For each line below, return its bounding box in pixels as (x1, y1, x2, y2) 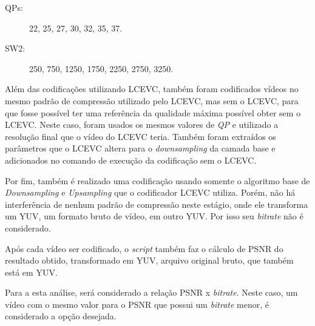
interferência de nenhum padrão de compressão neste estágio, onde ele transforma (5, 198, 308, 210)
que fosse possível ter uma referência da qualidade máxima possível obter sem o (5, 106, 301, 119)
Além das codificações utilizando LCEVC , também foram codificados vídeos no (5, 82, 299, 95)
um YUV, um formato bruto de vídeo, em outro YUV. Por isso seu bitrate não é (5, 210, 303, 222)
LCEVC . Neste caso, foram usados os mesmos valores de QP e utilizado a (5, 118, 279, 131)
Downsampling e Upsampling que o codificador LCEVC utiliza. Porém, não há (5, 186, 296, 199)
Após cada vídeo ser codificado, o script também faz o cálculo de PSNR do (5, 242, 283, 254)
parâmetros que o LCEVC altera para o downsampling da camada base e (5, 142, 276, 155)
